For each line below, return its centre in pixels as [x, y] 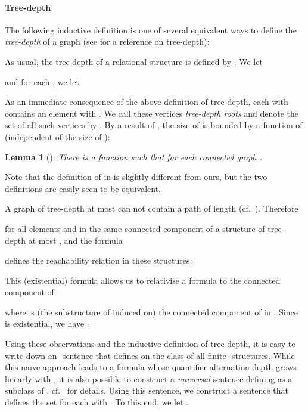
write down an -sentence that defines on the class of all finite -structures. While [150, 355]
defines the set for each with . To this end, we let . [97, 402]
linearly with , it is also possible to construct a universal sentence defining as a [149, 378]
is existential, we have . [47, 323]
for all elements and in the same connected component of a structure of [135, 228]
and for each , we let [42, 81]
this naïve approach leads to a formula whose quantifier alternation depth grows [151, 367]
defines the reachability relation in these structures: [99, 260]
